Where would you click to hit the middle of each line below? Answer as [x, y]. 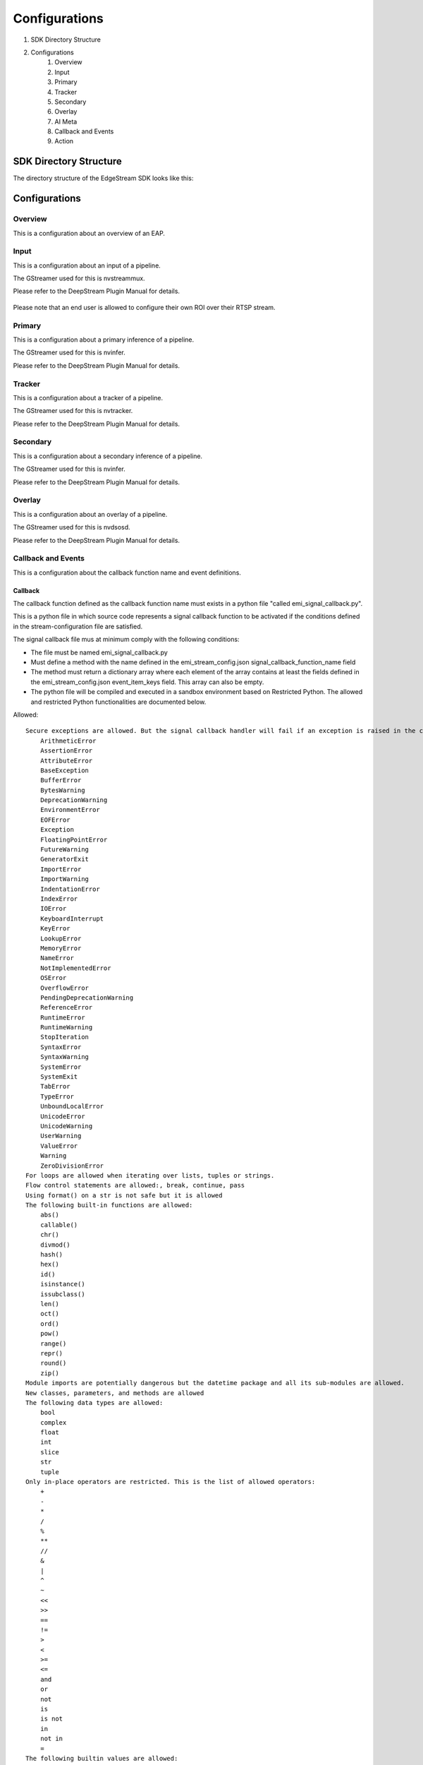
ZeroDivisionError [72, 1166]
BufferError [61, 780]
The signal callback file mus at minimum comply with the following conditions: [126, 640]
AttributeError [66, 760]
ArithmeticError [68, 741]
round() [53, 1363]
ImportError [61, 869]
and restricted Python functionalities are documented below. [118, 702]
